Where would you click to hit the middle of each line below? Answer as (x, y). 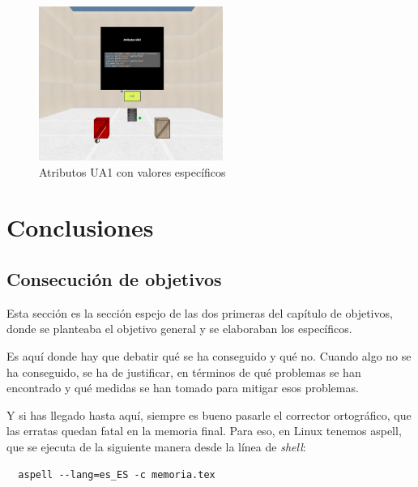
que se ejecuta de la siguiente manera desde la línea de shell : (156, 446)
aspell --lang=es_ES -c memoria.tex (117, 474)
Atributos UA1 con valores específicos (132, 171)
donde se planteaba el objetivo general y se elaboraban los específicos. (179, 329)
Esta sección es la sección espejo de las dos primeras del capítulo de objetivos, (200, 312)
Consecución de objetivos (114, 278)
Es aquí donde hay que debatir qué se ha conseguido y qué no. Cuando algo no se (209, 355)
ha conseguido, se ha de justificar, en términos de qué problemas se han (184, 372)
